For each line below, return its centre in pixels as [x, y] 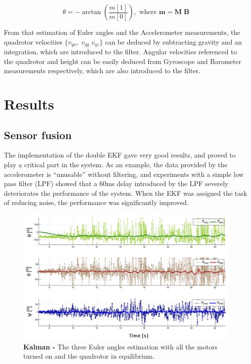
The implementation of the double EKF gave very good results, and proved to [120, 155]
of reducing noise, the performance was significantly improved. [96, 202]
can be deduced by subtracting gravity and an [173, 41]
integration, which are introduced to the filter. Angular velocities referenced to [120, 52]
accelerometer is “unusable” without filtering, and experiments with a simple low [124, 174]
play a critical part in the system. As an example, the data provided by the [116, 164]
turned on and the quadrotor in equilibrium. [89, 356]
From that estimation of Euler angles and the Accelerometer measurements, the [122, 32]
